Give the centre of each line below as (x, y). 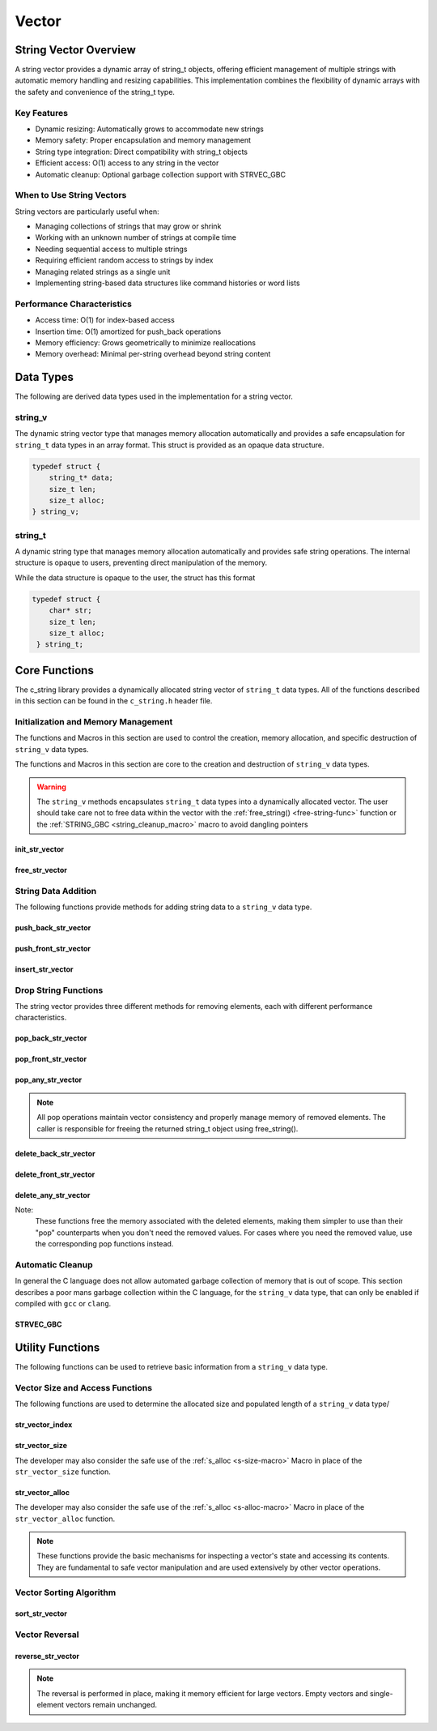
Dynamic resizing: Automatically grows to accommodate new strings (150, 129)
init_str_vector (40, 849)
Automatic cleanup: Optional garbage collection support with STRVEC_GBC (161, 174)
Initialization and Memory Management (94, 722)
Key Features (42, 113)
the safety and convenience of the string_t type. (95, 92)
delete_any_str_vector (53, 1195)
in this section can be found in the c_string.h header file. (114, 701)
